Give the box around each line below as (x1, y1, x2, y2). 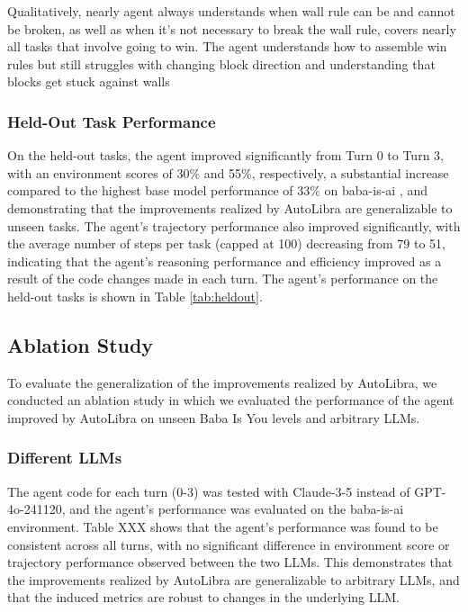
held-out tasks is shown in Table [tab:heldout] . (7, 286, 263, 305)
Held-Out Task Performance (7, 110, 216, 132)
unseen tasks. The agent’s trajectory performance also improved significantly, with (7, 216, 461, 235)
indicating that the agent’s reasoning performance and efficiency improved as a (7, 251, 442, 270)
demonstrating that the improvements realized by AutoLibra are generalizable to (7, 198, 453, 217)
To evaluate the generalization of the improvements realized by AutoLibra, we (7, 373, 437, 391)
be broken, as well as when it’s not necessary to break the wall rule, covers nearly (7, 19, 456, 38)
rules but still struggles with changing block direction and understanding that (7, 54, 436, 73)
